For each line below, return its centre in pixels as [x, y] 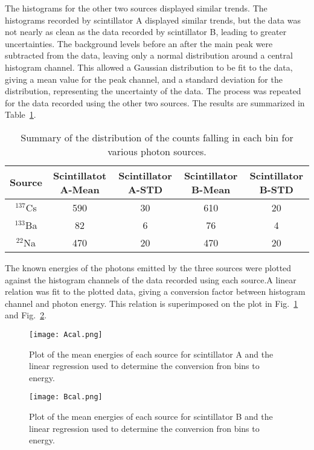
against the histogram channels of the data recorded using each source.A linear [151, 279]
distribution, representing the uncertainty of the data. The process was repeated [153, 91]
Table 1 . [21, 114]
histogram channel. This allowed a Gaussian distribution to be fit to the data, [149, 67]
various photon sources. [157, 151]
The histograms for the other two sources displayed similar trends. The [136, 8]
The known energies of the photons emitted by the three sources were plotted [148, 267]
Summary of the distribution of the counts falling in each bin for [157, 137]
